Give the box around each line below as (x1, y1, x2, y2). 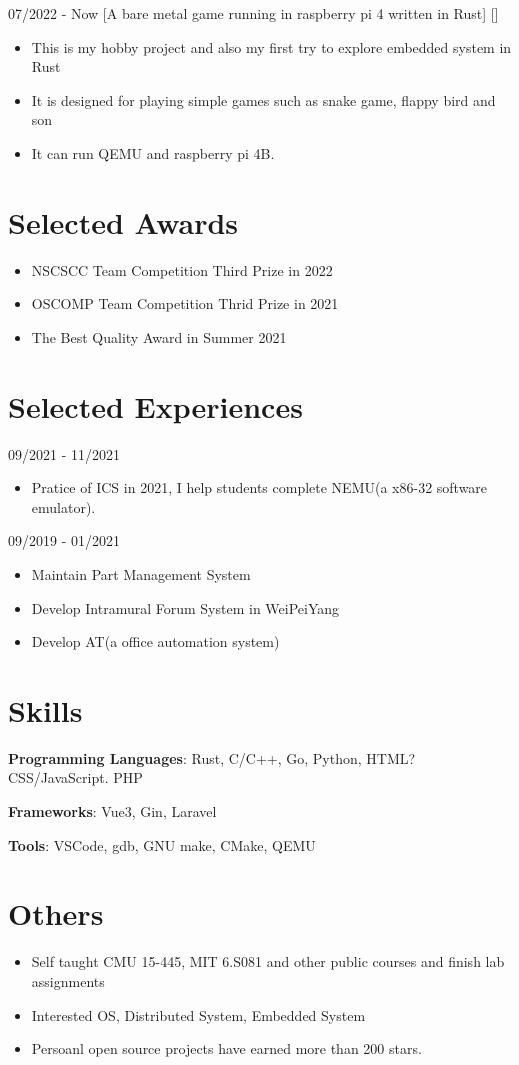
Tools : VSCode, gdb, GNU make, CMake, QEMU (8, 834, 316, 855)
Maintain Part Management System (31, 563, 251, 584)
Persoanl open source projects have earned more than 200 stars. (31, 1038, 422, 1059)
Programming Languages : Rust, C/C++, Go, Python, (8, 747, 362, 768)
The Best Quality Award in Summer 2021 (31, 326, 287, 347)
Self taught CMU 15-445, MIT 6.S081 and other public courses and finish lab (31, 951, 505, 972)
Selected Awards (8, 201, 239, 242)
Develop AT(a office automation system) (31, 631, 280, 652)
